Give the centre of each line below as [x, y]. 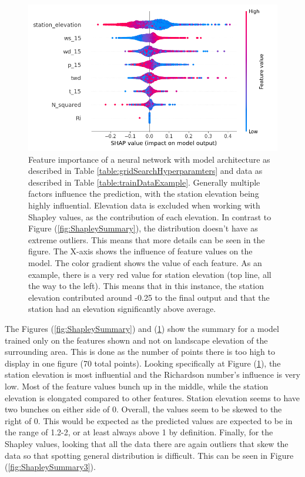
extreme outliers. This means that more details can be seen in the [147, 239]
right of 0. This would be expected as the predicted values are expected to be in [149, 420]
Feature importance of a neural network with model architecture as [149, 159]
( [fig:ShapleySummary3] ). [50, 467]
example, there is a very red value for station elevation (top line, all [150, 274]
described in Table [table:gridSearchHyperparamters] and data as [145, 171]
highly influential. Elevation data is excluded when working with [144, 205]
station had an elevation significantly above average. [122, 309]
